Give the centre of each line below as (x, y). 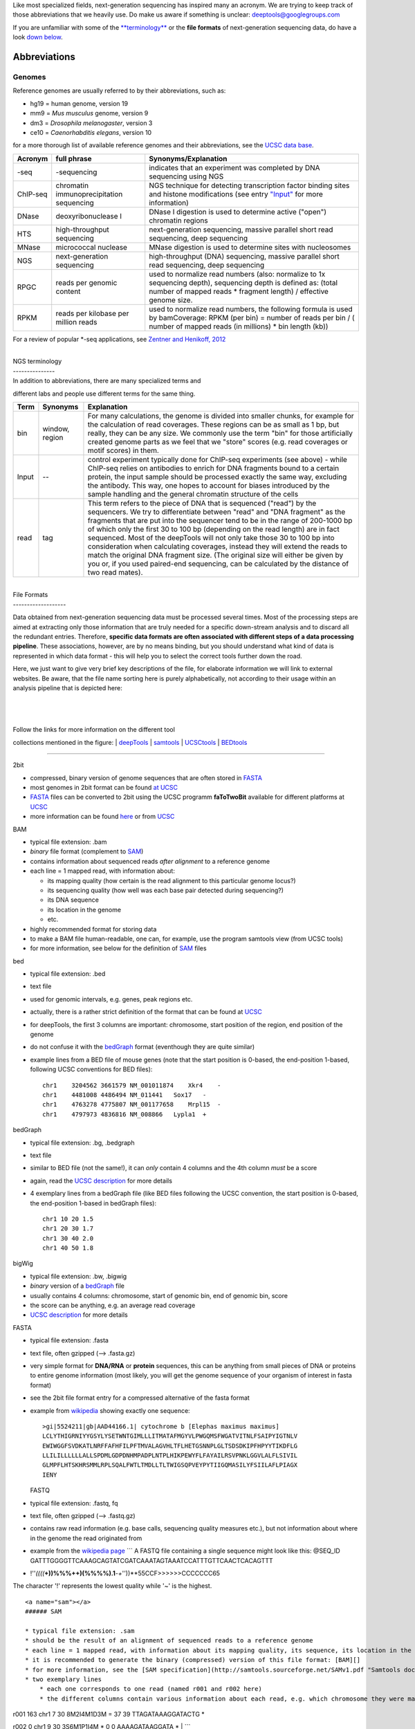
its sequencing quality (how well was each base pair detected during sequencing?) (165, 890)
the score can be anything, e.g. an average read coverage (113, 1305)
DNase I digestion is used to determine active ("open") (238, 212)
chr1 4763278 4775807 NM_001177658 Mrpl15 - (132, 1104)
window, (56, 429)
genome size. (171, 299)
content (68, 291)
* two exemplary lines (64, 1679)
